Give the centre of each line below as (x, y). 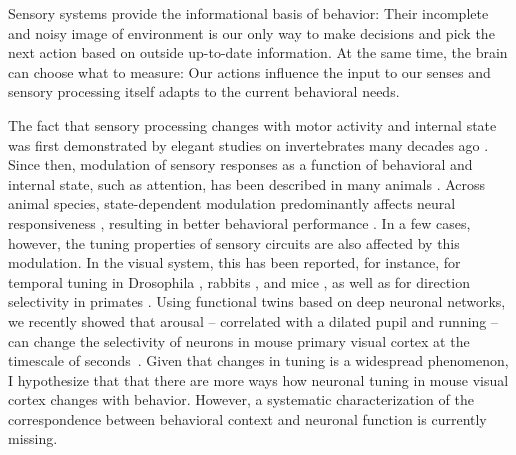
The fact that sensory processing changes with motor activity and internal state (252, 124)
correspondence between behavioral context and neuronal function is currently (247, 418)
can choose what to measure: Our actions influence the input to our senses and (249, 71)
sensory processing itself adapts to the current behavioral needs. (204, 91)
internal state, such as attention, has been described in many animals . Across (247, 183)
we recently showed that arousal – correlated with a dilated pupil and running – (253, 320)
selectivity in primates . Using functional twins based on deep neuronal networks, (257, 301)
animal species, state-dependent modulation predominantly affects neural (232, 203)
